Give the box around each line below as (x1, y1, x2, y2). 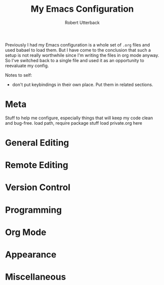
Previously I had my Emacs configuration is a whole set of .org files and (5, 42, 150, 47)
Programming (5, 204, 62, 216)
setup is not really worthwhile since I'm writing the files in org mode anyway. (5, 52, 160, 58)
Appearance (5, 249, 57, 260)
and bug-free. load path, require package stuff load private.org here (5, 120, 142, 126)
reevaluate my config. (5, 63, 49, 68)
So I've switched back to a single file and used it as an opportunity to (5, 57, 144, 63)
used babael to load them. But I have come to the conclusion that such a (5, 47, 151, 53)
